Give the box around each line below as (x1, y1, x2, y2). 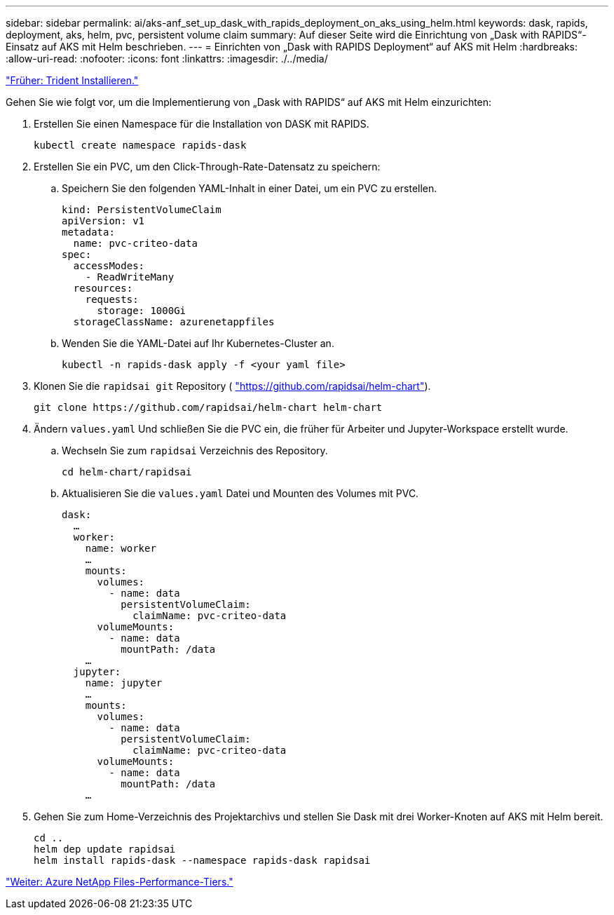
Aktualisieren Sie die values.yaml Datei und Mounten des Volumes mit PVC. (62, 487, 419, 499)
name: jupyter (85, 677, 163, 689)
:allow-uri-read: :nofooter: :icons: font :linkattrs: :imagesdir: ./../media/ (6, 53, 328, 65)
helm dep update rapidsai (34, 843, 176, 855)
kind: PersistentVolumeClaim (62, 204, 221, 215)
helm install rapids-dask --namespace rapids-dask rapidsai (34, 855, 371, 866)
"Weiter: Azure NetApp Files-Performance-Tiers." (6, 876, 233, 888)
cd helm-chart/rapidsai (62, 466, 192, 477)
